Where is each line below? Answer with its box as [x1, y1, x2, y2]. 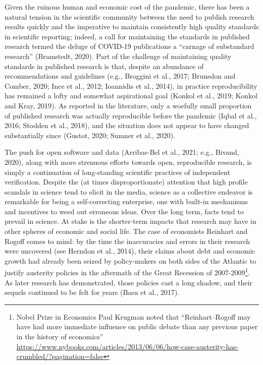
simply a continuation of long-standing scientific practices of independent [5, 166, 230, 177]
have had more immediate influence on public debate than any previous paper [16, 321, 258, 332]
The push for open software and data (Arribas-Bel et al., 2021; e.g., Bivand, [5, 147, 239, 157]
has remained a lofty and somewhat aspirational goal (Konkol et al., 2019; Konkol [5, 90, 257, 101]
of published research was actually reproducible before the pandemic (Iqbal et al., [5, 110, 257, 120]
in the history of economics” [16, 331, 103, 342]
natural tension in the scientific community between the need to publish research [5, 11, 254, 22]
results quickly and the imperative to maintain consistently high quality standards [5, 21, 259, 32]
